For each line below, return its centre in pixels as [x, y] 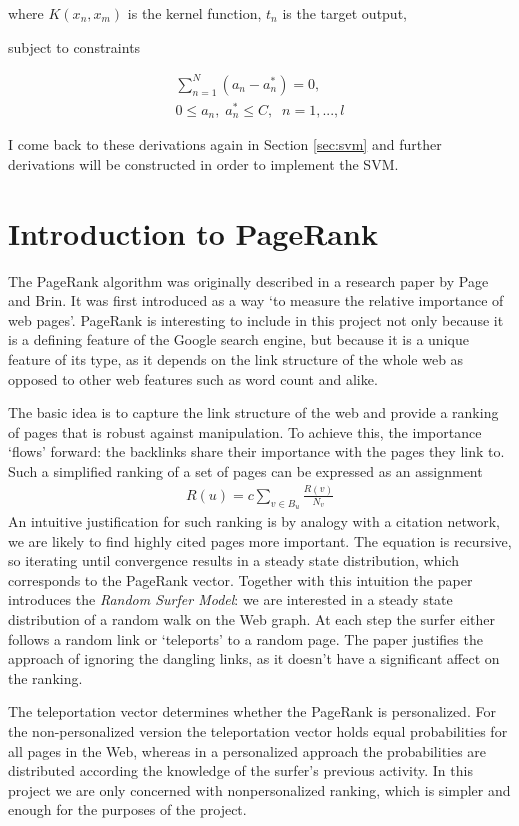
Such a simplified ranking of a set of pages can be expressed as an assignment [245, 470]
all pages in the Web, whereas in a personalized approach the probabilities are [247, 750]
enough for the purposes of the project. [127, 809]
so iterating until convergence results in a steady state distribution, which [233, 560]
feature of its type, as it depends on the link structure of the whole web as [236, 358]
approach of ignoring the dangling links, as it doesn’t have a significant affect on [254, 658]
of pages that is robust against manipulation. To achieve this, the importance [245, 431]
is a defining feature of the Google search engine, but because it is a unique [238, 339]
